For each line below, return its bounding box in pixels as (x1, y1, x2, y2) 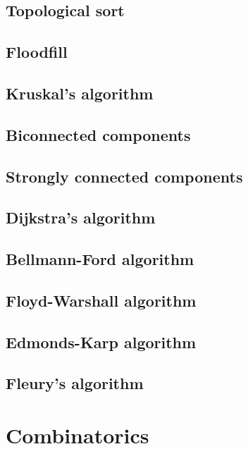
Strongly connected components (6, 165, 243, 187)
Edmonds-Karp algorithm (6, 331, 197, 352)
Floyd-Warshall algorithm (6, 289, 197, 311)
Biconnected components (6, 123, 191, 145)
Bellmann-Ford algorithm (6, 248, 194, 270)
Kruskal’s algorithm (6, 82, 154, 104)
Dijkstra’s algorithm (6, 207, 156, 228)
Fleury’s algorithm (6, 372, 144, 394)
